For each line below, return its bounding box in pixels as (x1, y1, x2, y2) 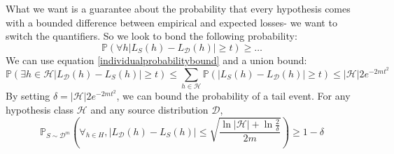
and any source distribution (90, 102, 209, 116)
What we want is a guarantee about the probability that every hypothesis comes (6, 1, 351, 15)
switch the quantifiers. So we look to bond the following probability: (6, 29, 297, 43)
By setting (6, 88, 50, 103)
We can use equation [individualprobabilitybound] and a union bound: (6, 52, 307, 67)
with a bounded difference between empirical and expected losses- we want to (6, 15, 337, 29)
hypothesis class (6, 102, 74, 116)
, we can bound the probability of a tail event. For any (116, 88, 351, 103)
